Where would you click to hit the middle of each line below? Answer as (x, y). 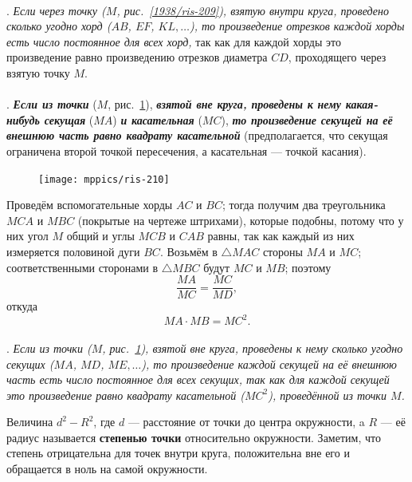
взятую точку (38, 72)
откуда (22, 306)
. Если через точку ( (56, 10)
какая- (362, 104)
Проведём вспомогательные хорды (90, 205)
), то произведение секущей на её (307, 119)
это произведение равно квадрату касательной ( (126, 395)
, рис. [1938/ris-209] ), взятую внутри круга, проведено (253, 10)
